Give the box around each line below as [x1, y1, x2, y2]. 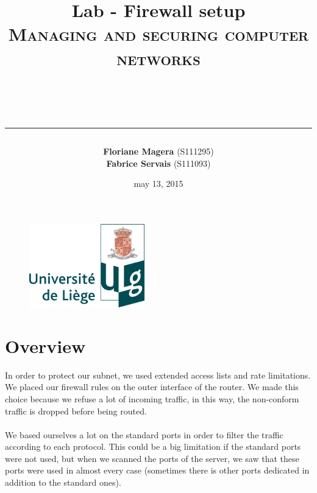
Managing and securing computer [8, 21, 309, 46]
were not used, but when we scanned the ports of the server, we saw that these [5, 452, 299, 464]
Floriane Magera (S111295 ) [103, 144, 214, 157]
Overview [5, 333, 86, 358]
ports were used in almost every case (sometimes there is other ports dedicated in [5, 464, 310, 477]
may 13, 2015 [134, 177, 183, 190]
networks [116, 45, 201, 70]
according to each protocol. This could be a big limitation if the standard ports [5, 440, 301, 453]
